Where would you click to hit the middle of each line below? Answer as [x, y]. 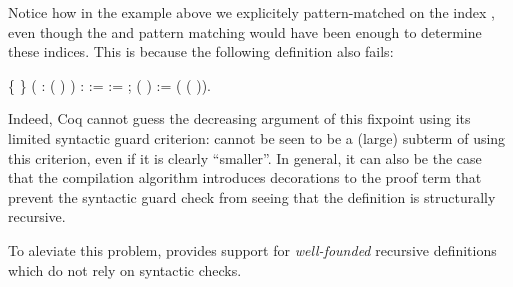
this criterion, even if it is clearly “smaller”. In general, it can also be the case [245, 157]
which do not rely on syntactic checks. [125, 269]
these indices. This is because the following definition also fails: [201, 51]
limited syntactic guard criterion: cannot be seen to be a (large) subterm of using [257, 137]
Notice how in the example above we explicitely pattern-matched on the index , [251, 12]
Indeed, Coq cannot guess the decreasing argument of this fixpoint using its [239, 118]
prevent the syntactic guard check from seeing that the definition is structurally [252, 196]
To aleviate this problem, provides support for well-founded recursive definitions [252, 249]
